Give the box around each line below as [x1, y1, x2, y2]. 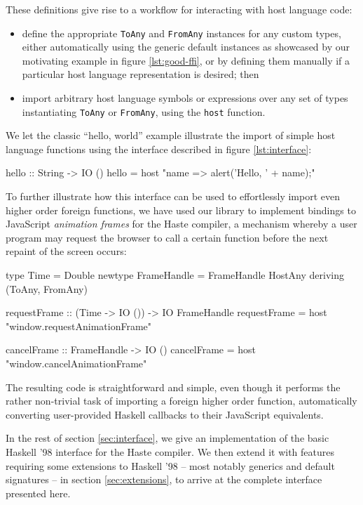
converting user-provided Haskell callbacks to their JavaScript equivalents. [6, 407, 324, 421]
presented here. [6, 485, 71, 500]
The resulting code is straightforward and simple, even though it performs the [6, 379, 341, 394]
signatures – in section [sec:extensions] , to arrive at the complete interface [6, 472, 322, 487]
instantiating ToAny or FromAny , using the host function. [22, 104, 266, 119]
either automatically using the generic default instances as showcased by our [22, 39, 350, 54]
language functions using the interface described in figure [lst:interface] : [6, 141, 312, 156]
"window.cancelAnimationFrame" [6, 356, 147, 370]
